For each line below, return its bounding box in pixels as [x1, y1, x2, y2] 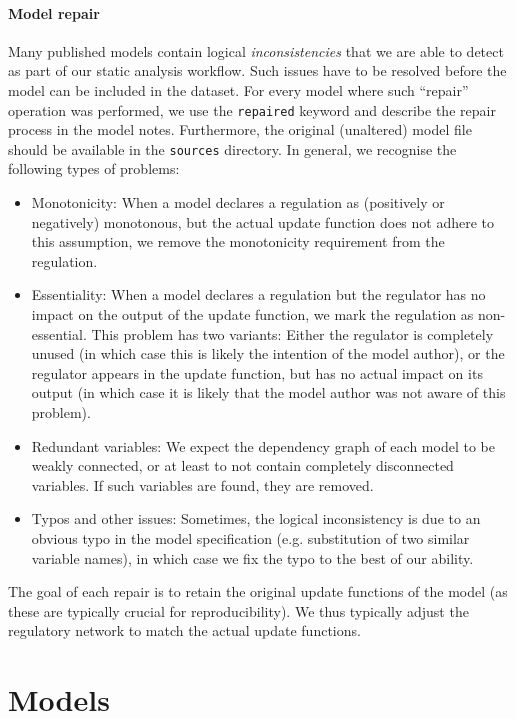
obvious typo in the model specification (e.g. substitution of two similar [31, 527, 470, 548]
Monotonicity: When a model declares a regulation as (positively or [31, 192, 445, 213]
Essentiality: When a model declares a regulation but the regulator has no [31, 284, 486, 305]
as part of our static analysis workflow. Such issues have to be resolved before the [8, 60, 507, 81]
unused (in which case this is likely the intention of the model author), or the [31, 343, 505, 364]
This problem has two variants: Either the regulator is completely [91, 323, 494, 344]
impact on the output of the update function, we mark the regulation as [31, 304, 474, 325]
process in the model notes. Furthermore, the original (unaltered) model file [8, 119, 472, 140]
